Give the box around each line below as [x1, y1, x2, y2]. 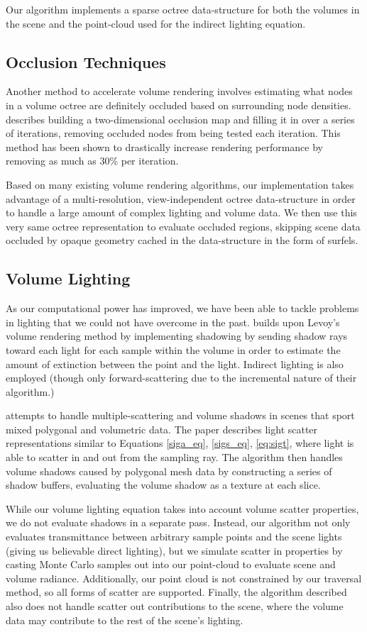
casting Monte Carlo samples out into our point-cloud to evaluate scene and [6, 557, 336, 572]
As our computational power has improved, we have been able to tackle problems [6, 301, 359, 316]
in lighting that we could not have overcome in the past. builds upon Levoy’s [6, 314, 340, 329]
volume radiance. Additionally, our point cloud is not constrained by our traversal [6, 570, 362, 585]
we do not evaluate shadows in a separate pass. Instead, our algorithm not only [6, 515, 351, 530]
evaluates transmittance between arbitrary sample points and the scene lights [6, 529, 342, 544]
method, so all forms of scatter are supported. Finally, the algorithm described [6, 584, 347, 599]
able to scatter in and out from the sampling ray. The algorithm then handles [6, 450, 343, 465]
